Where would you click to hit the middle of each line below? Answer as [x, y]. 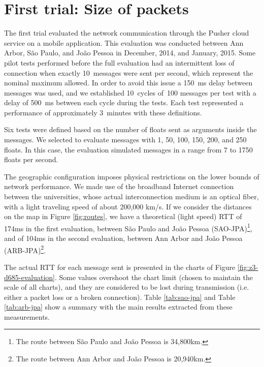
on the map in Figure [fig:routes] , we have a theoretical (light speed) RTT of [123, 216]
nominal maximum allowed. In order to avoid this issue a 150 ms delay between [128, 83]
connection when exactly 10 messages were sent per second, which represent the [129, 72]
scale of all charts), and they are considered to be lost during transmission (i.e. [127, 287]
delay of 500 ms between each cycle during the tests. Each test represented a [124, 102]
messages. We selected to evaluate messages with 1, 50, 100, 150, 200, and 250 [125, 140]
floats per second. [31, 159]
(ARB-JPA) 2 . [25, 249]
